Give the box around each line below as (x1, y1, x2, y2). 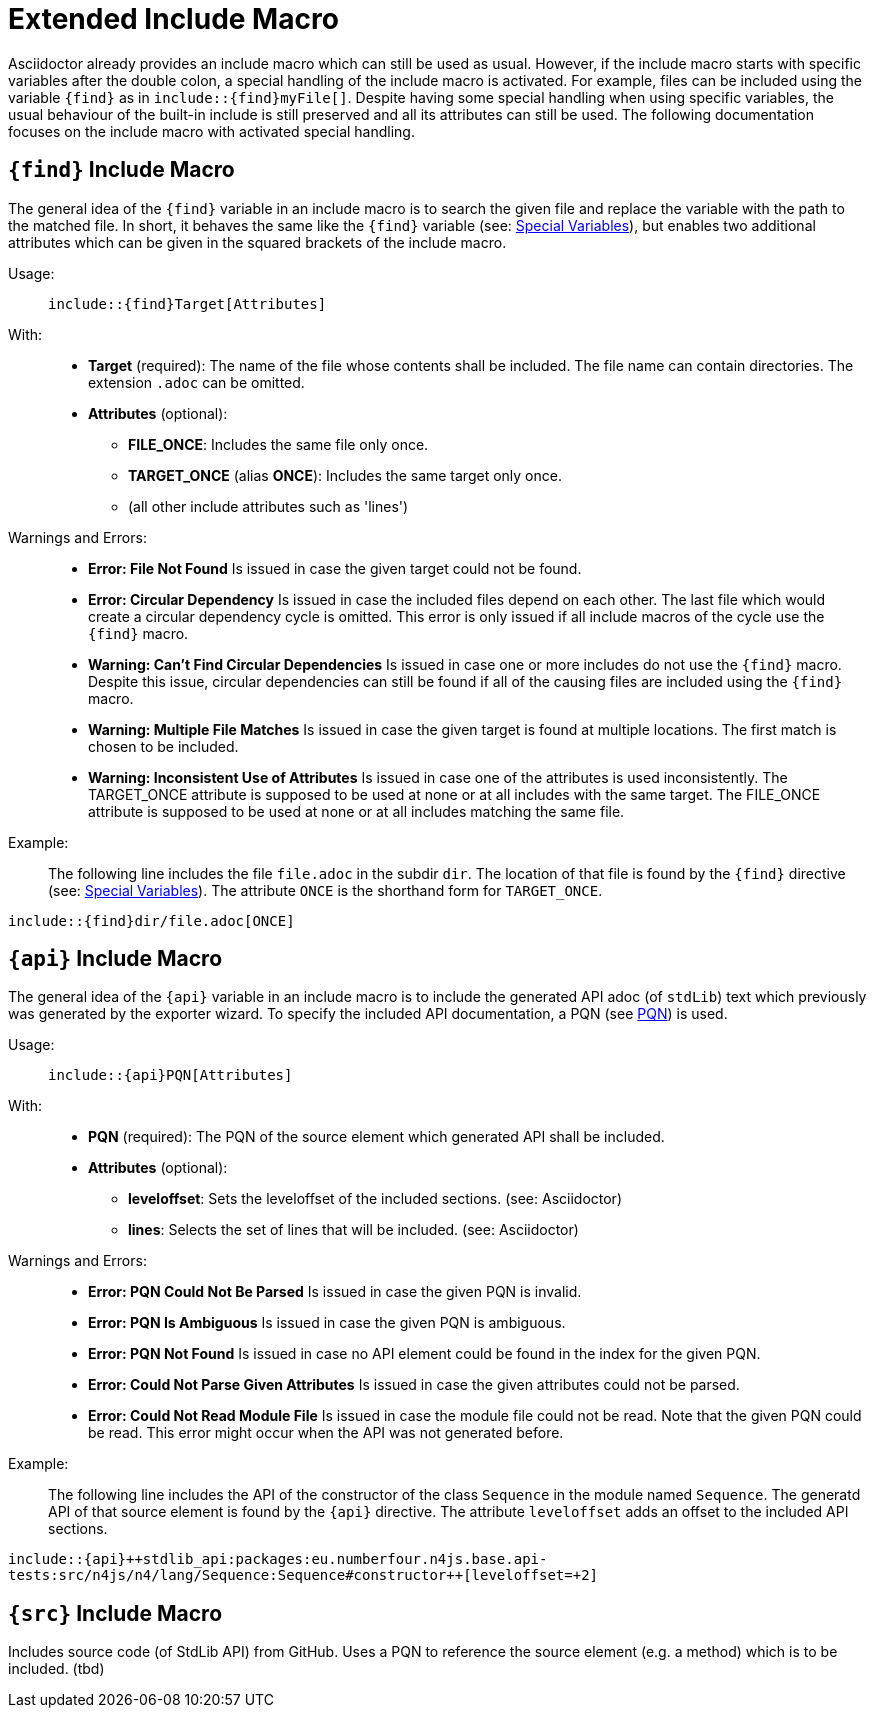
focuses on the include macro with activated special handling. (8, 122, 415, 140)
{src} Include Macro (8, 1600, 223, 1626)
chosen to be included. (88, 737, 239, 755)
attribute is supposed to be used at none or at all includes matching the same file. (88, 802, 625, 820)
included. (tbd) (8, 1660, 105, 1678)
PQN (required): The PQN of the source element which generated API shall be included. (88, 1128, 665, 1146)
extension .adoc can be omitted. (88, 373, 305, 391)
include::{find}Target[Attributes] (48, 295, 327, 312)
